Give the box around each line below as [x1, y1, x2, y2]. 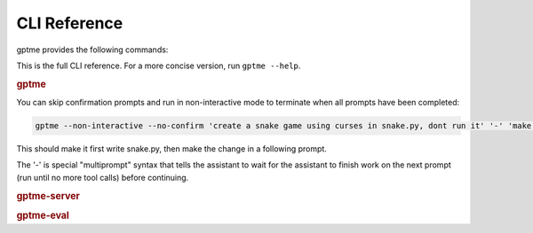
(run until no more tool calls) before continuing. [16, 172, 189, 183]
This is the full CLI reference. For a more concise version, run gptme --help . [16, 60, 301, 71]
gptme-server [16, 190, 80, 202]
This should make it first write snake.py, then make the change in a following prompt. [16, 143, 328, 154]
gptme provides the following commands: [16, 44, 169, 55]
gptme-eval [16, 209, 70, 221]
